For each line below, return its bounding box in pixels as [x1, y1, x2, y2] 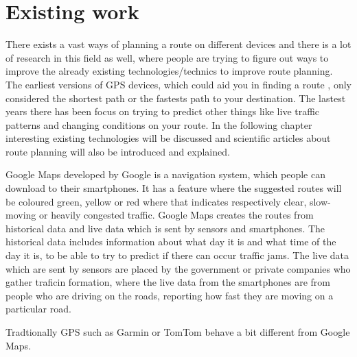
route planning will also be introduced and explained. [5, 144, 230, 158]
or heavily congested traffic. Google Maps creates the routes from [38, 208, 314, 222]
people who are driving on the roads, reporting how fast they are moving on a [5, 288, 334, 302]
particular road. [5, 301, 71, 316]
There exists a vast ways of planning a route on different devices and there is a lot [5, 37, 352, 51]
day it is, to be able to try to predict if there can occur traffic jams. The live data [5, 248, 349, 262]
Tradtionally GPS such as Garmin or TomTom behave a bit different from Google [5, 325, 350, 338]
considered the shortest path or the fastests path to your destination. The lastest [5, 90, 346, 105]
